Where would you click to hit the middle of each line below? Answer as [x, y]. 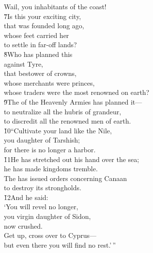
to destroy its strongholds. [43, 188]
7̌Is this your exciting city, [43, 16]
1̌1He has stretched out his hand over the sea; [72, 159]
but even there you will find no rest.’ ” [60, 244]
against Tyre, [24, 63]
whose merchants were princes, [49, 82]
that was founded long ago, [44, 26]
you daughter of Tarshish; [42, 140]
